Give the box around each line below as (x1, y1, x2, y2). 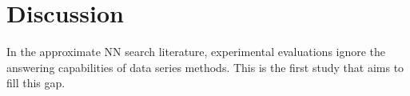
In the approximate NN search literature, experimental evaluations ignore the (6, 43, 386, 60)
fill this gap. (6, 74, 66, 91)
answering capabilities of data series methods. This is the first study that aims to (6, 58, 404, 75)
